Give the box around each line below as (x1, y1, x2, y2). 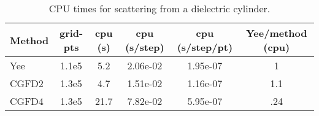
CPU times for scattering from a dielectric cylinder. (48, 1, 271, 15)
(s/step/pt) (177, 40, 233, 54)
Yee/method (246, 26, 307, 40)
